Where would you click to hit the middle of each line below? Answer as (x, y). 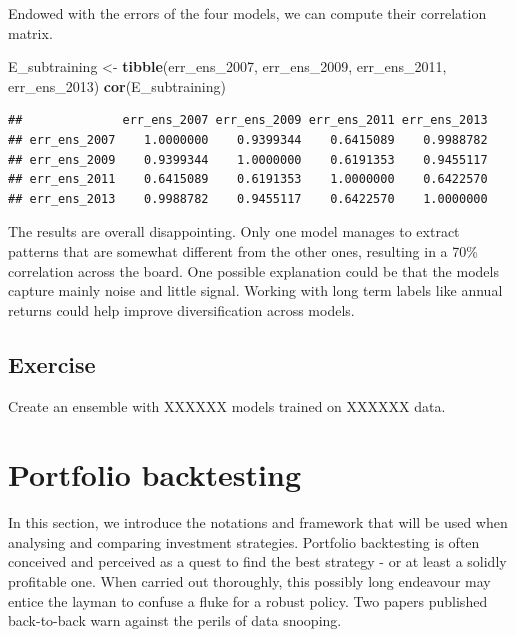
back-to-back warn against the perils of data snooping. (175, 620)
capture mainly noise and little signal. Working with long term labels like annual (255, 290)
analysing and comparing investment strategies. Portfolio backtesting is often (244, 541)
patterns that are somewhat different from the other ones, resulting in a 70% (243, 250)
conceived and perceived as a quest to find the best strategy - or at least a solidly (257, 561)
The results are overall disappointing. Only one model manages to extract (234, 231)
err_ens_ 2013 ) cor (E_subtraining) (117, 85)
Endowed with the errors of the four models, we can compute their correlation (247, 13)
